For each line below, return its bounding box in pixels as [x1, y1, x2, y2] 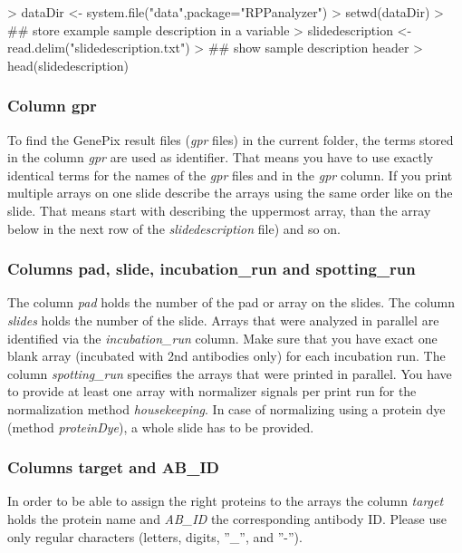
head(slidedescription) [7, 55, 129, 74]
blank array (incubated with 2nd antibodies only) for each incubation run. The [7, 346, 446, 365]
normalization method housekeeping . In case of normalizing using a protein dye [7, 399, 446, 418]
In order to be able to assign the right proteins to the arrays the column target [7, 491, 444, 510]
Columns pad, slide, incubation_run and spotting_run [7, 257, 416, 280]
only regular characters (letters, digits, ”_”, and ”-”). [7, 527, 303, 546]
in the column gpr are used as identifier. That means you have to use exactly [7, 148, 434, 167]
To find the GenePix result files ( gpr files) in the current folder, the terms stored [7, 130, 454, 149]
